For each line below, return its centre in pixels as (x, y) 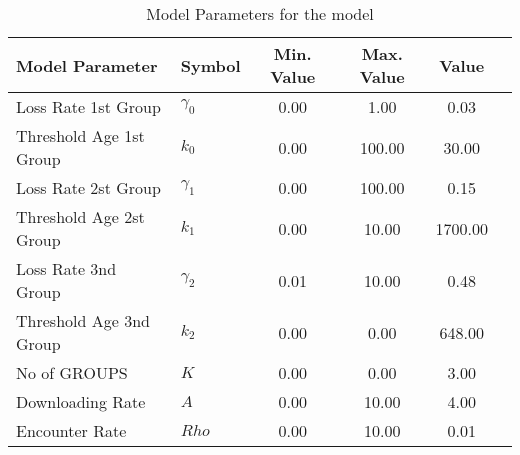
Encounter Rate (71, 430)
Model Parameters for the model (260, 13)
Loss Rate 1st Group (88, 106)
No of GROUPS (72, 372)
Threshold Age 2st (80, 216)
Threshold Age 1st (80, 135)
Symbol (210, 65)
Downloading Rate (81, 401)
